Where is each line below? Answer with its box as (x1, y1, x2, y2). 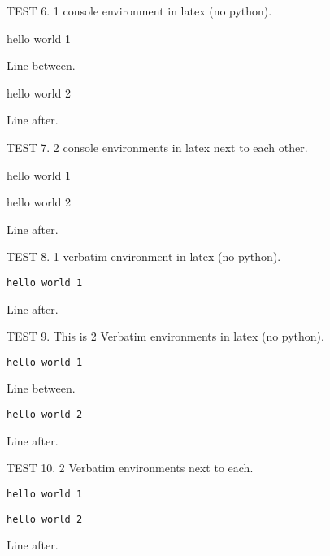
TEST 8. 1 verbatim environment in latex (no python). (7, 248, 281, 265)
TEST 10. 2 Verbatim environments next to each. (7, 459, 254, 476)
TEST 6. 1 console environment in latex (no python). (7, 2, 272, 19)
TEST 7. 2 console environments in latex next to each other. (7, 138, 308, 155)
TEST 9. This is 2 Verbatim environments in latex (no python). (7, 328, 324, 345)
